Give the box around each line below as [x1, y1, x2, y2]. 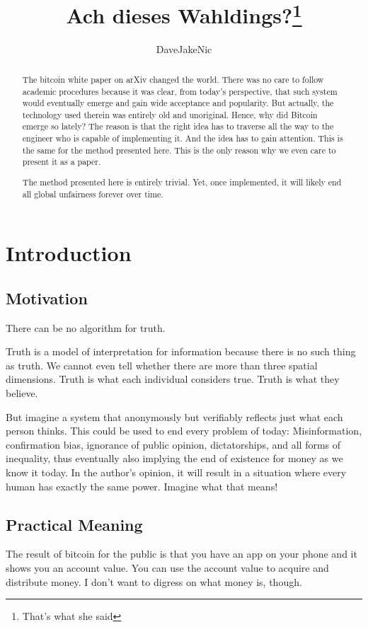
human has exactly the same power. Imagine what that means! [6, 478, 278, 493]
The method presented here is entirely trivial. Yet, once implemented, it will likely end [22, 176, 342, 188]
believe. [6, 386, 38, 401]
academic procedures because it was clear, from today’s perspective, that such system [22, 85, 338, 97]
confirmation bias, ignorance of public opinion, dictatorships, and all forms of [6, 437, 341, 451]
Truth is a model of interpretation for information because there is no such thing [6, 344, 356, 359]
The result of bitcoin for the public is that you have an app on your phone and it [6, 546, 357, 561]
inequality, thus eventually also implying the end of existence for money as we [6, 451, 343, 466]
